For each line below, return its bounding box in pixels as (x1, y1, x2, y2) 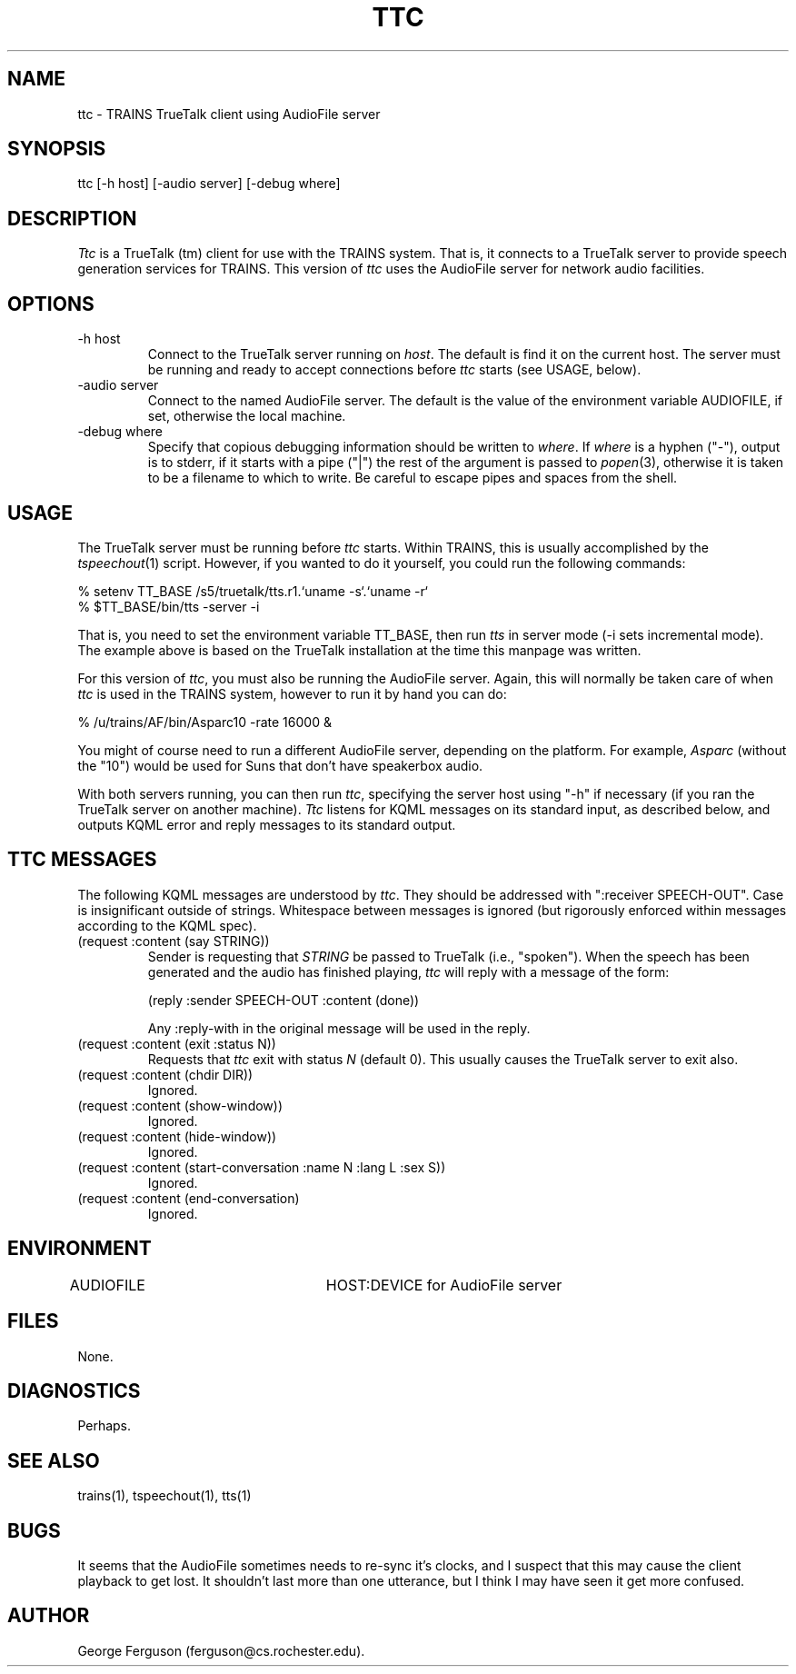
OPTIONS (7, 292, 95, 315)
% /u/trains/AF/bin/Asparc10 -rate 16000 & (77, 713, 332, 730)
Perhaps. (77, 1418, 132, 1434)
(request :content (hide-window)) (77, 1128, 277, 1144)
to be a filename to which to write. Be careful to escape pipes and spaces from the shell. (147, 470, 678, 486)
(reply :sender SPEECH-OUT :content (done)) (147, 991, 420, 1008)
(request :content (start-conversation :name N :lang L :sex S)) (77, 1159, 446, 1175)
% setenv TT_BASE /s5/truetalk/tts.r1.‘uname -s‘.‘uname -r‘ (77, 583, 428, 599)
